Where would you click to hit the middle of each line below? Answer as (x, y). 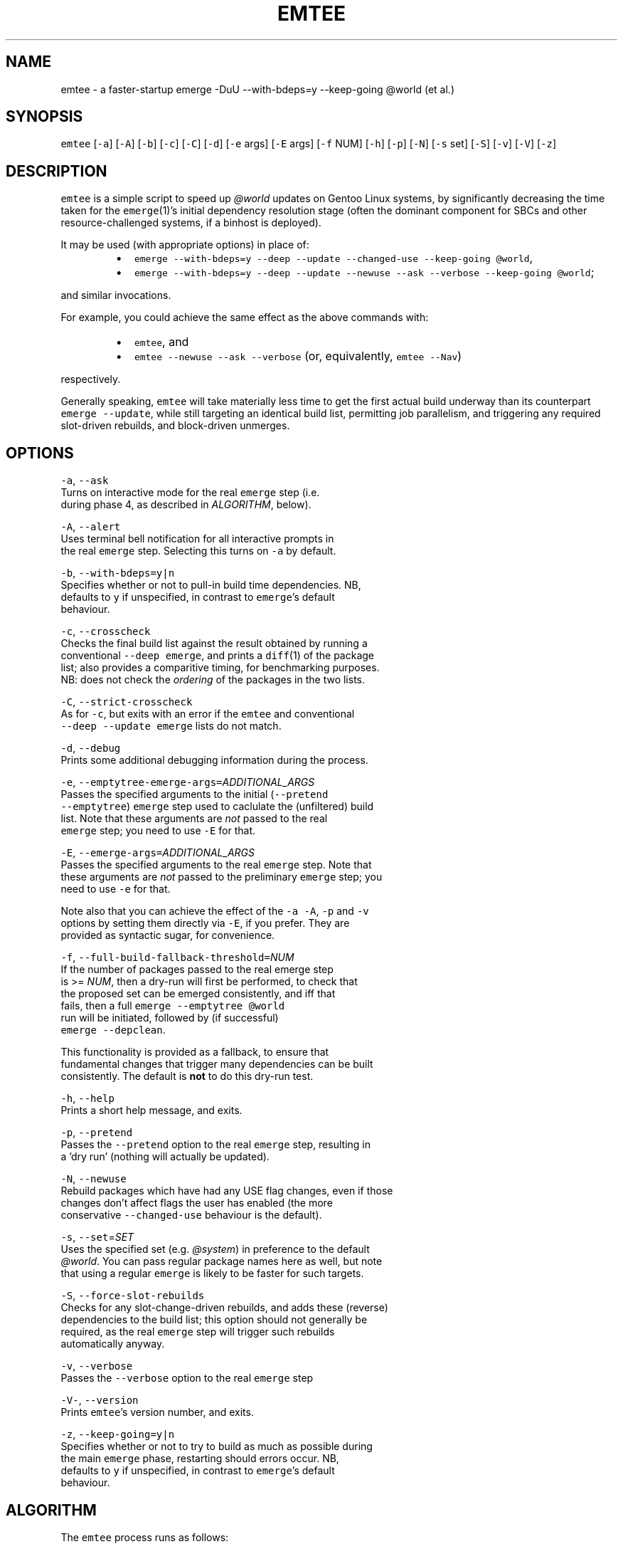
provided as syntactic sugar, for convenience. (168, 935)
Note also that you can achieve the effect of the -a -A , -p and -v (215, 911)
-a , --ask (85, 481)
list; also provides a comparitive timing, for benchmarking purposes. (220, 668)
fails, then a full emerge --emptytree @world (173, 1006)
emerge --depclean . (113, 1030)
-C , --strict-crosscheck (127, 702)
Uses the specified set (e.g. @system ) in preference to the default (215, 1249)
